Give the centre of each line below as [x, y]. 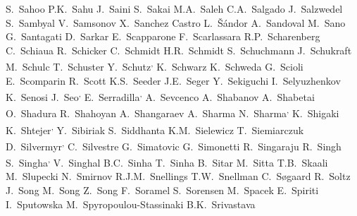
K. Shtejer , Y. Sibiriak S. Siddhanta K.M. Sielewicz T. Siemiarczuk [155, 128]
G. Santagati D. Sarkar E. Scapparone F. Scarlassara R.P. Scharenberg [163, 36]
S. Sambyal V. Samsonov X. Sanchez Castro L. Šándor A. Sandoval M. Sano [176, 22]
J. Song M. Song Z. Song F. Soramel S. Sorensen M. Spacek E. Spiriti [162, 190]
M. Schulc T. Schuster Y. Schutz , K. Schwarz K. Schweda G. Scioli [155, 66]
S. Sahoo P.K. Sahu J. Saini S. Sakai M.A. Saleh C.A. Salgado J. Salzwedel [174, 8]
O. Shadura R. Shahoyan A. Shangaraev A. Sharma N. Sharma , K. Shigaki [173, 112]
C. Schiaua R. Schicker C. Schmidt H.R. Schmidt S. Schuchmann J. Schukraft [179, 50]
